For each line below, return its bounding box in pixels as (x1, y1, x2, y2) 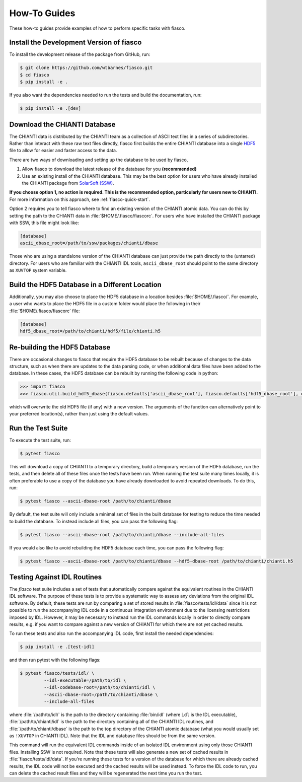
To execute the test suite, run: (9, 437, 71, 443)
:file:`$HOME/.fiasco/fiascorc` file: (9, 308, 80, 314)
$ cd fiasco (20, 72, 50, 78)
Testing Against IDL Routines (9, 573, 102, 581)
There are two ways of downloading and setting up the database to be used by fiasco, (9, 157, 188, 163)
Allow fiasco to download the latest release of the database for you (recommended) (22, 166, 197, 172)
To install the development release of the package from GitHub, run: (9, 51, 150, 57)
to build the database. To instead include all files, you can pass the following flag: (9, 518, 178, 524)
